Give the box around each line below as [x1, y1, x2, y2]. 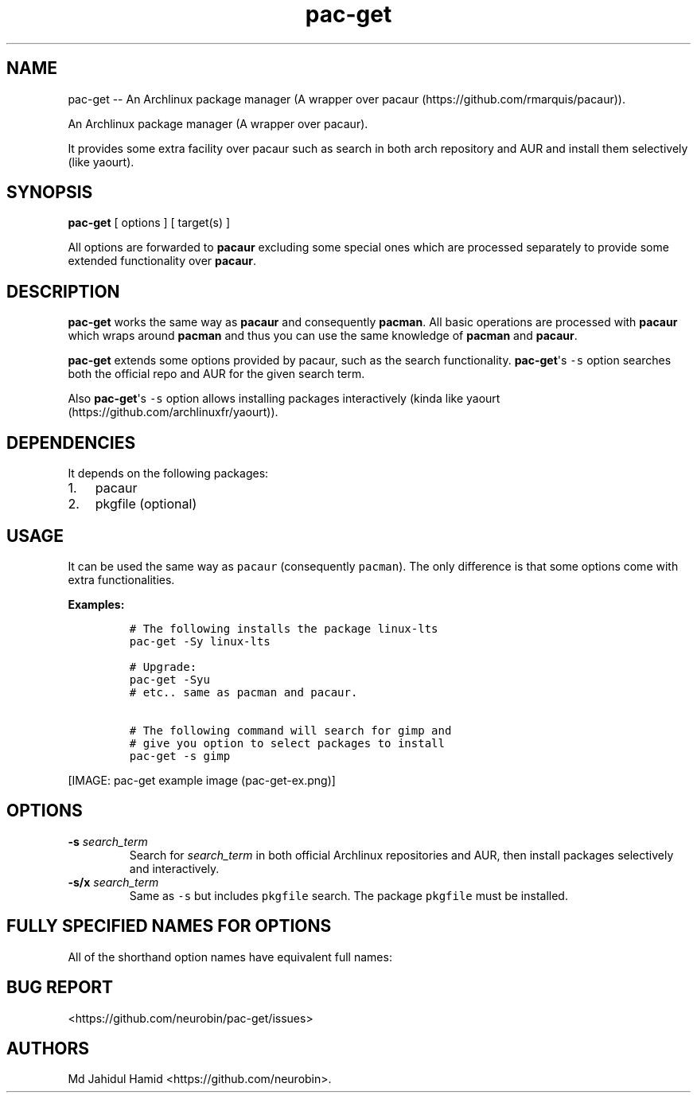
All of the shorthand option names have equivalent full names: [68, 949, 392, 964]
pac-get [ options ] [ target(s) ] [68, 216, 231, 230]
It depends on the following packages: [68, 466, 269, 481]
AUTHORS [6, 1038, 90, 1058]
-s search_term [68, 834, 148, 848]
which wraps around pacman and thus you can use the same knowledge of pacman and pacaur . [68, 329, 578, 343]
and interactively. [129, 861, 220, 875]
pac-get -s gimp [129, 749, 231, 762]
